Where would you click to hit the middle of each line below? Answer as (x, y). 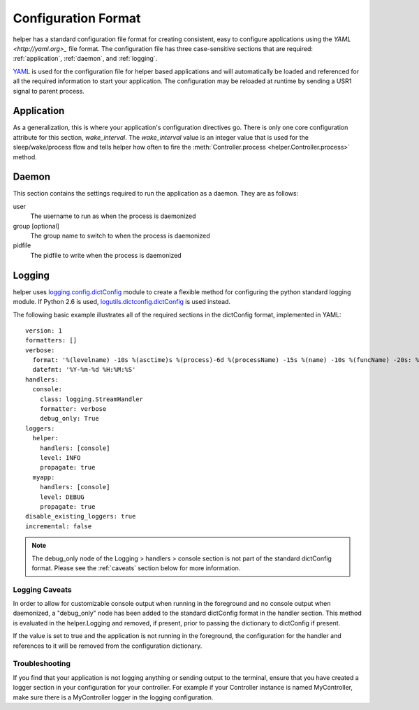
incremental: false (59, 526)
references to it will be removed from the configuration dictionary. (108, 646)
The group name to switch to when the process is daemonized (120, 236)
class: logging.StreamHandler (91, 399)
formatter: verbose (73, 409)
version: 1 (44, 331)
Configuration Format (77, 18)
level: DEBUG (62, 497)
